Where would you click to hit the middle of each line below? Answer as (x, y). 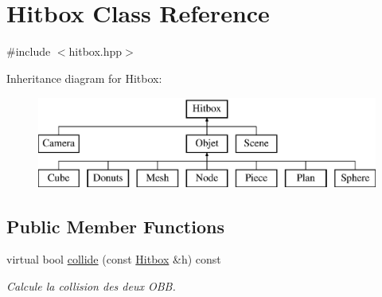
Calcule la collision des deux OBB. (91, 286)
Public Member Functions (115, 226)
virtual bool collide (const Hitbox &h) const (114, 259)
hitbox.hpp (95, 51)
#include (29, 51)
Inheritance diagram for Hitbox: (84, 78)
